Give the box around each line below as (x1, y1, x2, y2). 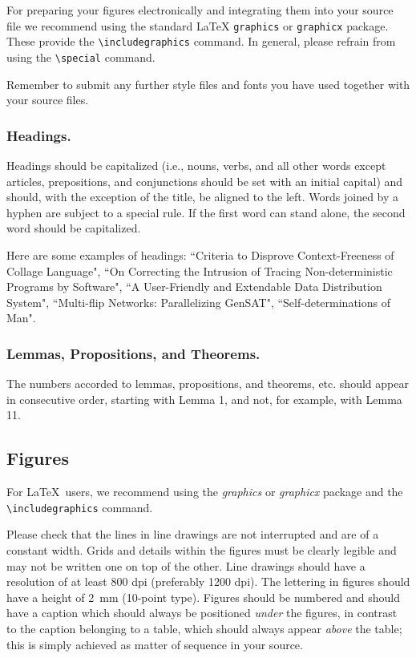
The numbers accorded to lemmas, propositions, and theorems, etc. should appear (6, 375, 409, 392)
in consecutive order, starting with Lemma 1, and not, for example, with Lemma (6, 390, 402, 407)
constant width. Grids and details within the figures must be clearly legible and (6, 541, 397, 558)
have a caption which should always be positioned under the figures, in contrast (6, 604, 398, 621)
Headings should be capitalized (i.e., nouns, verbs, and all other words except (6, 156, 386, 173)
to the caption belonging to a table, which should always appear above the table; (6, 620, 402, 636)
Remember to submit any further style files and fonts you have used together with (6, 75, 410, 92)
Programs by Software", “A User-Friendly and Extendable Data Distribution (6, 278, 382, 295)
